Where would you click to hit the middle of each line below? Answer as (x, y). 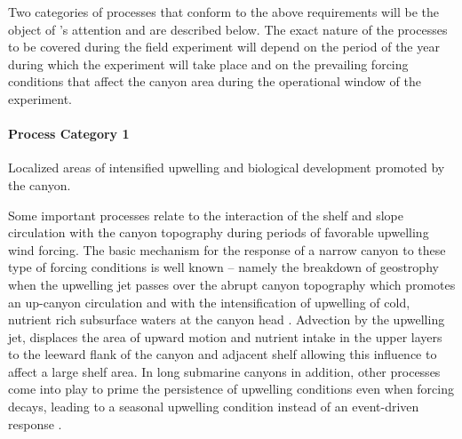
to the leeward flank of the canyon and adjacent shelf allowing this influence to (223, 354)
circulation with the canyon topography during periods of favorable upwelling (219, 232)
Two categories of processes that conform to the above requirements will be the (224, 12)
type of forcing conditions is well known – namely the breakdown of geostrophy (223, 267)
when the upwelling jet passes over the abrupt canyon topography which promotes (232, 284)
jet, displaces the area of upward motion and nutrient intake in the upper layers (225, 336)
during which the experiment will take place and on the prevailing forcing (208, 64)
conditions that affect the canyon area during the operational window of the (215, 81)
